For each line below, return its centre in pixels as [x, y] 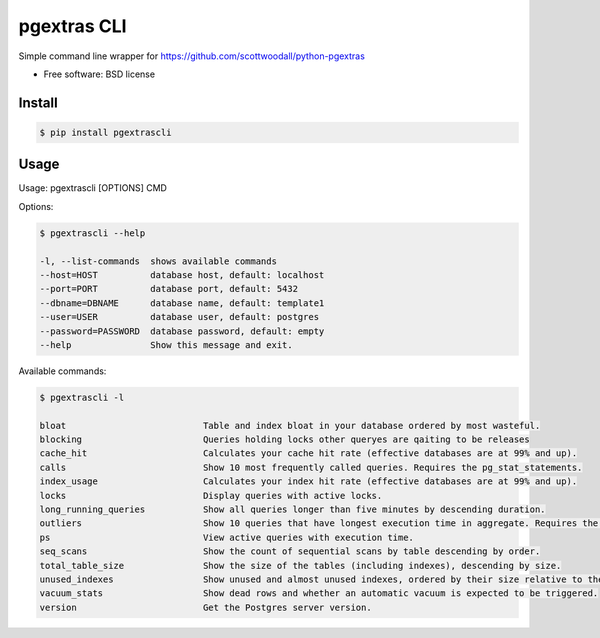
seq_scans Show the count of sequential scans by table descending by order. [290, 551]
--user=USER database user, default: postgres [179, 317]
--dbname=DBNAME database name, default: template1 [182, 303]
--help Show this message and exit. [166, 344]
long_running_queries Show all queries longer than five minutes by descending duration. [292, 509]
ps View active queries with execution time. [227, 537]
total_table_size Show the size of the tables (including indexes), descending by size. [300, 565]
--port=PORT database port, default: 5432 [169, 289]
